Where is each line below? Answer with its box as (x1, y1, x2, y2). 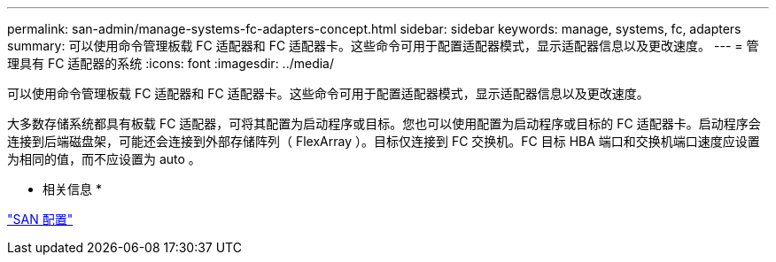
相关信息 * (43, 181, 102, 196)
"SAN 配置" (7, 212, 74, 227)
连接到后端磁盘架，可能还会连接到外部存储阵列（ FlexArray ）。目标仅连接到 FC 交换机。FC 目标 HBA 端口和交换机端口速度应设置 (7, 134, 760, 149)
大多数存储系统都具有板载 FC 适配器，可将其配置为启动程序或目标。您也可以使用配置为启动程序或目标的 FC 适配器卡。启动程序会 (7, 116, 761, 131)
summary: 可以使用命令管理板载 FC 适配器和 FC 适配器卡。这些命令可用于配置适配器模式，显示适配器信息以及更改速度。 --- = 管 (7, 38, 759, 53)
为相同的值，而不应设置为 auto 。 (7, 151, 201, 166)
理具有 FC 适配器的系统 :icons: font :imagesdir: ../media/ (7, 56, 335, 71)
